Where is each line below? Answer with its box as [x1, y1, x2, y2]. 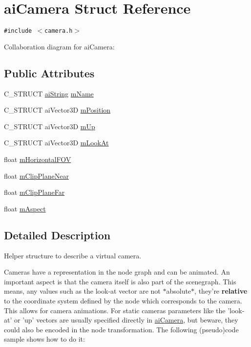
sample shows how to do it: [4, 334, 85, 344]
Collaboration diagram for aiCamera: [4, 41, 115, 51]
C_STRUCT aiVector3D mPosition [4, 105, 111, 115]
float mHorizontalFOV [4, 154, 71, 164]
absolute [166, 286, 191, 296]
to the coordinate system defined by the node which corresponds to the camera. [4, 295, 242, 305]
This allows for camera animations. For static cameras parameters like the [4, 305, 226, 315]
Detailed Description [4, 227, 111, 242]
